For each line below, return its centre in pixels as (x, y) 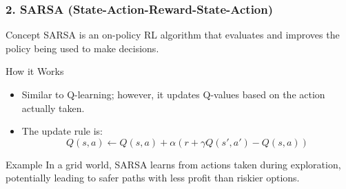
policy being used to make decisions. (82, 48)
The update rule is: (62, 131)
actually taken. (53, 108)
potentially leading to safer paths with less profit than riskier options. (153, 178)
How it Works (35, 71)
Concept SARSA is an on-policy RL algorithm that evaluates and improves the (173, 35)
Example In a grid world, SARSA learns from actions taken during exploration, (173, 164)
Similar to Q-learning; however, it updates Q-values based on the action (173, 94)
